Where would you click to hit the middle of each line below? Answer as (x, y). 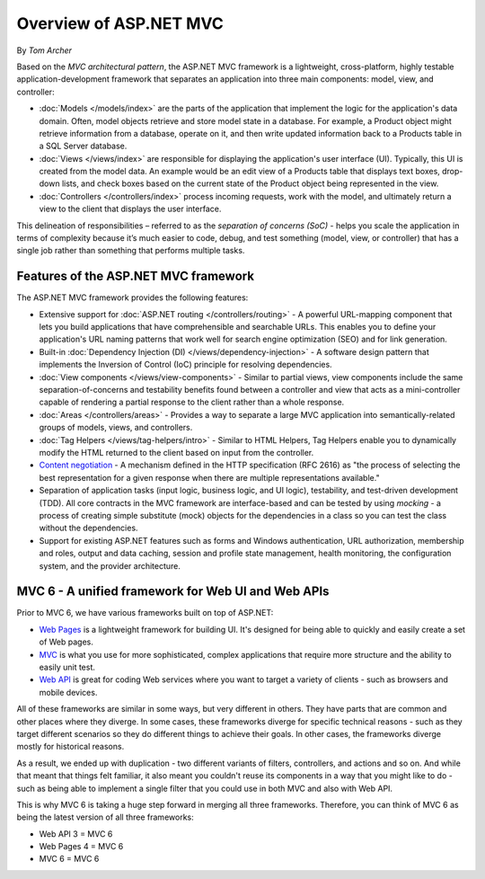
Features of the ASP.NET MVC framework (136, 276)
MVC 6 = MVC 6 (69, 859)
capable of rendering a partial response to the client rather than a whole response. (192, 402)
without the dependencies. (88, 528)
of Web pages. (66, 642)
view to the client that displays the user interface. (130, 209)
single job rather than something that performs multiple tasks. (131, 251)
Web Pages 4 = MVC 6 (81, 847)
